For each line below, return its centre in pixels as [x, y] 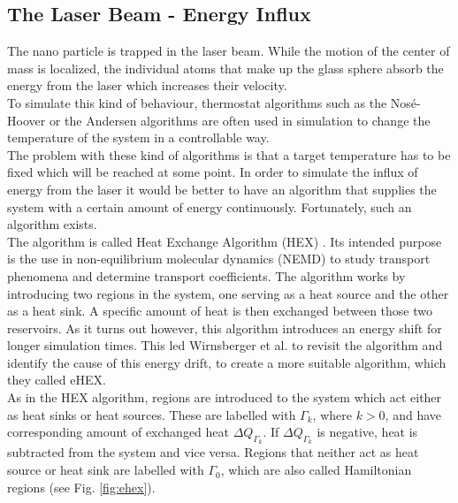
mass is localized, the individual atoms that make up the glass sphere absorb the [225, 68]
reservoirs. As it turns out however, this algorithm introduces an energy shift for [225, 328]
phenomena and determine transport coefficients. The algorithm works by [206, 275]
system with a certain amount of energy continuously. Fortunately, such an [210, 206]
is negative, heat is [367, 432]
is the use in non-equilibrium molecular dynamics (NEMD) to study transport [219, 259]
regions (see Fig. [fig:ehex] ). [81, 487]
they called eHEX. [57, 380]
